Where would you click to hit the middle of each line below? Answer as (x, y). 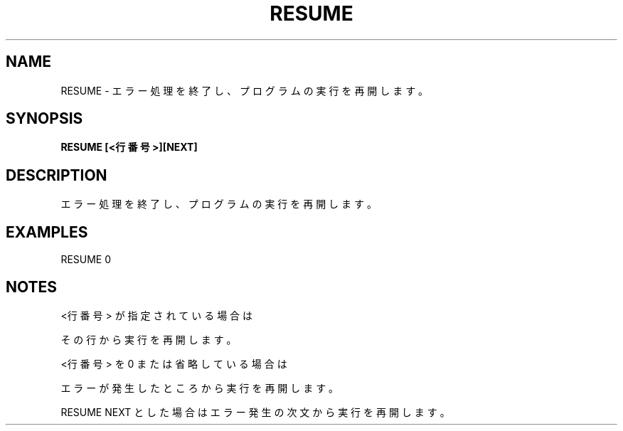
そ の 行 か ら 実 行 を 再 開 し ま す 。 (149, 339)
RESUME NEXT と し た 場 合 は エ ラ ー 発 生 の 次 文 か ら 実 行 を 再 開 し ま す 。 (255, 412)
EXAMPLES (47, 232)
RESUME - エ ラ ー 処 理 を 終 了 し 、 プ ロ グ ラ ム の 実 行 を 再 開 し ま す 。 (245, 90)
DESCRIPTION (57, 175)
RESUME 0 (86, 260)
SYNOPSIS (44, 119)
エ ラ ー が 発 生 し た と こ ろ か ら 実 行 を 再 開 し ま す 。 (200, 388)
